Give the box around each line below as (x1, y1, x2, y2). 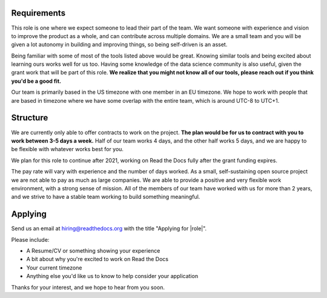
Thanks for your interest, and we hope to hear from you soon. (11, 283, 165, 291)
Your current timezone (26, 264, 82, 271)
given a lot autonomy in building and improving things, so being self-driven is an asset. (11, 41, 228, 48)
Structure (11, 112, 48, 123)
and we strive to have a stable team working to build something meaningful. (11, 193, 200, 201)
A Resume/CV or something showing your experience (26, 247, 160, 254)
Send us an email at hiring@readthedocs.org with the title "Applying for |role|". (11, 225, 207, 232)
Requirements (11, 8, 66, 18)
